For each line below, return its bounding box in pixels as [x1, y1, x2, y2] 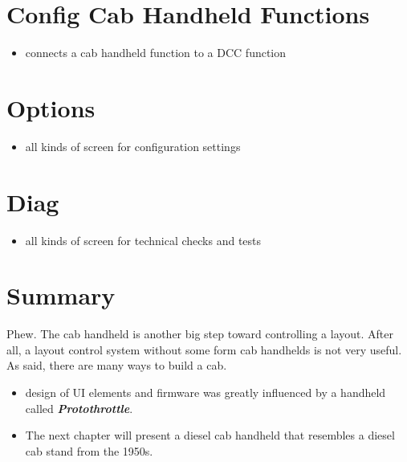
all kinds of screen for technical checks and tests [25, 231, 262, 248]
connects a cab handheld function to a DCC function [25, 44, 287, 61]
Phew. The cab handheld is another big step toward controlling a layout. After [6, 325, 393, 342]
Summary [6, 279, 116, 312]
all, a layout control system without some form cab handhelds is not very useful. [6, 341, 402, 358]
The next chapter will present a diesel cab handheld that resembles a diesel [25, 427, 395, 444]
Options [6, 91, 96, 124]
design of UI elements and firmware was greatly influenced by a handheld [25, 384, 386, 401]
